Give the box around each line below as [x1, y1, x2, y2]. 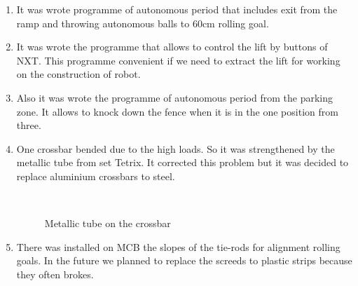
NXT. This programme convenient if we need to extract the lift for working [16, 53, 340, 67]
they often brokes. [16, 266, 94, 281]
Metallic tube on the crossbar [44, 216, 171, 231]
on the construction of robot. [16, 67, 141, 81]
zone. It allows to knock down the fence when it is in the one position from [16, 104, 338, 118]
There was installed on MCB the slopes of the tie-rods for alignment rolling [16, 239, 340, 254]
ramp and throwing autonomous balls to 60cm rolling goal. [16, 15, 269, 30]
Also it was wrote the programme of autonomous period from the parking [16, 90, 333, 104]
